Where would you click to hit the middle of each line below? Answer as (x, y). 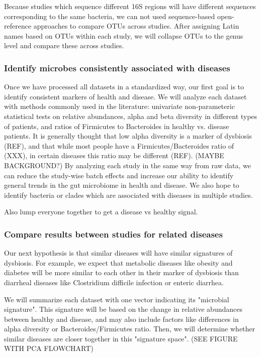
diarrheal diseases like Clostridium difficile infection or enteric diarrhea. (114, 282)
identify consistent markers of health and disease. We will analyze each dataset (125, 96)
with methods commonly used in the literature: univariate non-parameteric (119, 106)
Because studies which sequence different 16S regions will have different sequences (130, 6)
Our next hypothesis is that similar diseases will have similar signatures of (118, 253)
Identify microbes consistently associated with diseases (117, 68)
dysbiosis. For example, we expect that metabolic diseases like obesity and (118, 262)
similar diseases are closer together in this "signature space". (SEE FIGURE (121, 338)
